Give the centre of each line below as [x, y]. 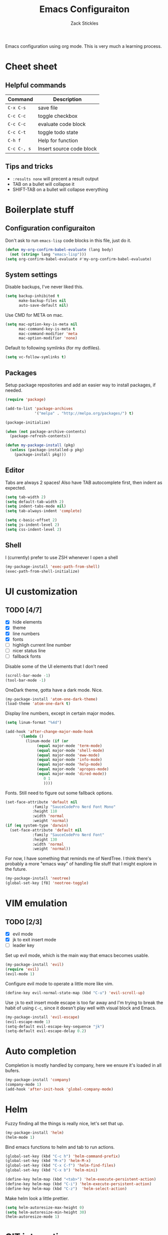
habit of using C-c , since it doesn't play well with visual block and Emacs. [81, 1008]
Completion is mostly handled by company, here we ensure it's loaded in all [83, 1065]
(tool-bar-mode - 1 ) [26, 680]
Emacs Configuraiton [85, 9]
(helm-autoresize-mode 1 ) [32, 1217]
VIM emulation [36, 903]
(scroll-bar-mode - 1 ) [28, 675]
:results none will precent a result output [56, 179]
